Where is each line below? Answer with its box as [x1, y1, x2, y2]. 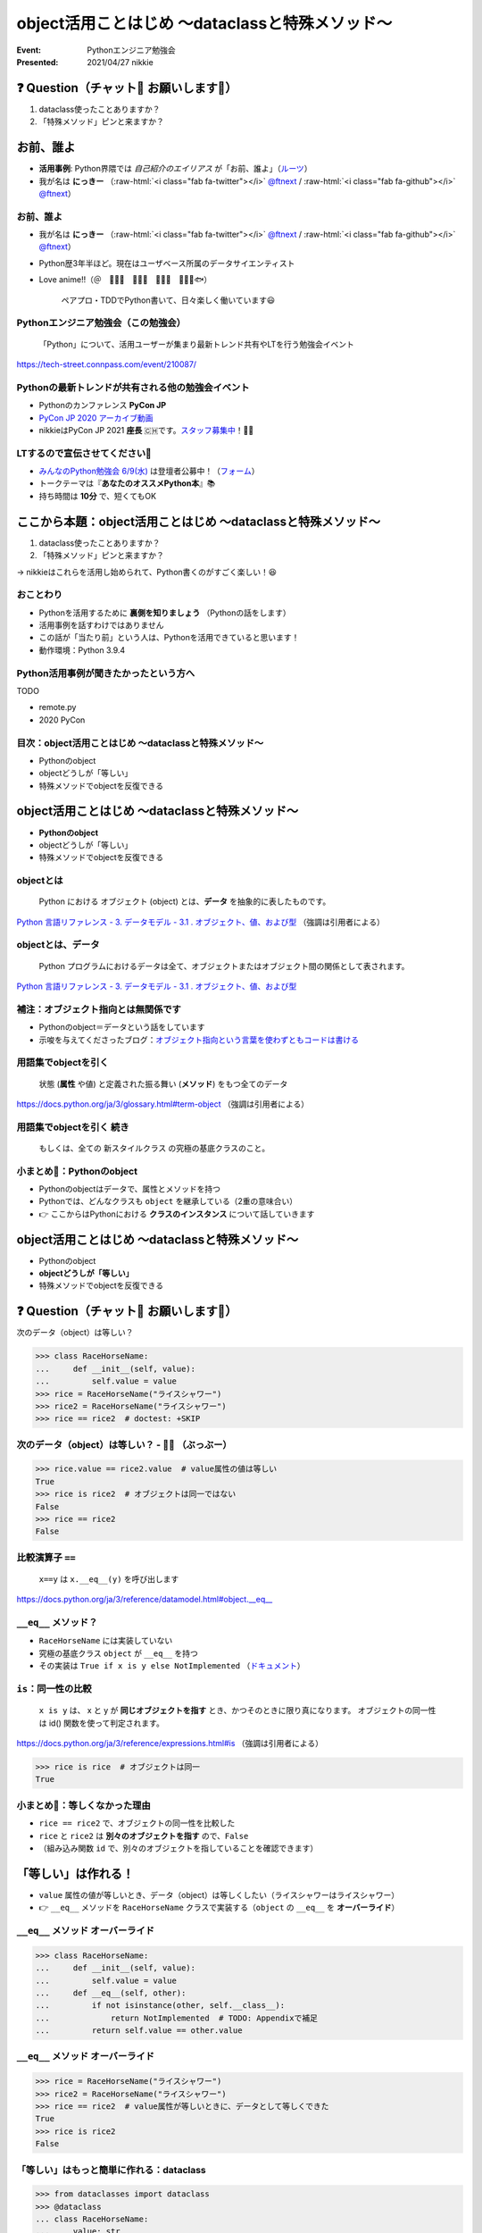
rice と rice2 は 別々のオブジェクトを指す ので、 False [38, 1830, 249, 1841]
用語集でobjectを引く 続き [16, 1121, 129, 1133]
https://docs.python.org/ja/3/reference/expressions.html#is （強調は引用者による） [16, 1738, 323, 1748]
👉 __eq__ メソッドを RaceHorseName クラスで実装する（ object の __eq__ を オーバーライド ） [38, 1903, 400, 1913]
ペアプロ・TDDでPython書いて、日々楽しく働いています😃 [61, 295, 276, 305]
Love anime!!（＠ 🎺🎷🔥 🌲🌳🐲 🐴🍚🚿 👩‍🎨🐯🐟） [38, 274, 212, 285]
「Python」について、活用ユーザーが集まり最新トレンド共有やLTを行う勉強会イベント [38, 339, 354, 349]
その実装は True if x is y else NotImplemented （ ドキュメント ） [38, 1660, 305, 1671]
